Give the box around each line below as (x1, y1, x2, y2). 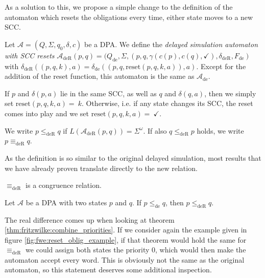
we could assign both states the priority (26, 244, 150, 255)
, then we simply (204, 88, 256, 98)
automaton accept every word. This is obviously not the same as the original (5, 254, 245, 265)
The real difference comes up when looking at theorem (5, 214, 175, 225)
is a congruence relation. (26, 180, 102, 190)
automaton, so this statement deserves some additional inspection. (5, 264, 212, 275)
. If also (143, 125, 167, 136)
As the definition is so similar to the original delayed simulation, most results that (5, 152, 261, 163)
